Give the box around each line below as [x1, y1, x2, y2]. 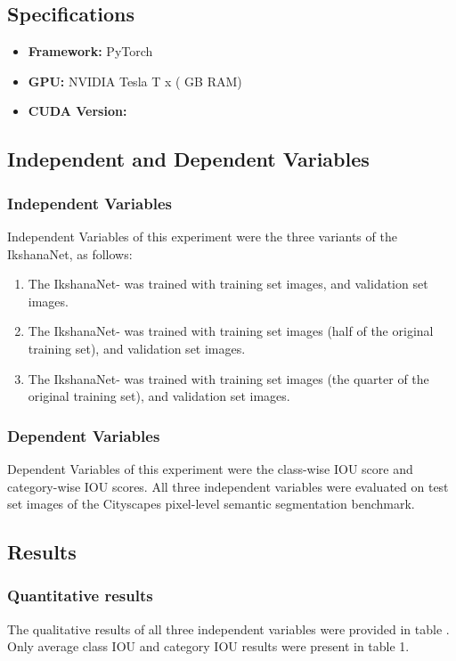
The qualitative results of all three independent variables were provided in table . [7, 619, 450, 638]
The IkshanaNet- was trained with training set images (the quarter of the [28, 369, 429, 388]
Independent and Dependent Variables [7, 145, 370, 173]
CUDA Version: [28, 102, 127, 120]
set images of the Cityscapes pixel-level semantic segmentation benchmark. [7, 494, 415, 513]
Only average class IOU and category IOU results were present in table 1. [7, 637, 410, 656]
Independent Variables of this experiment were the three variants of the [7, 226, 397, 245]
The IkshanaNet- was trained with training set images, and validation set [28, 274, 428, 293]
